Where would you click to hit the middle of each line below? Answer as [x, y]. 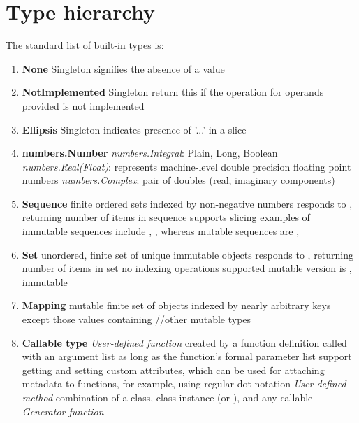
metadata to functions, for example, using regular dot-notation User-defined [184, 383]
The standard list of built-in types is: [85, 45]
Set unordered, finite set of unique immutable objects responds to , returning [188, 254]
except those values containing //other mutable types [137, 319]
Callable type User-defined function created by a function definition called [184, 342]
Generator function [63, 411]
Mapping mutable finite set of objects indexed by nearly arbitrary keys [176, 305]
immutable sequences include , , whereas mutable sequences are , [161, 231]
